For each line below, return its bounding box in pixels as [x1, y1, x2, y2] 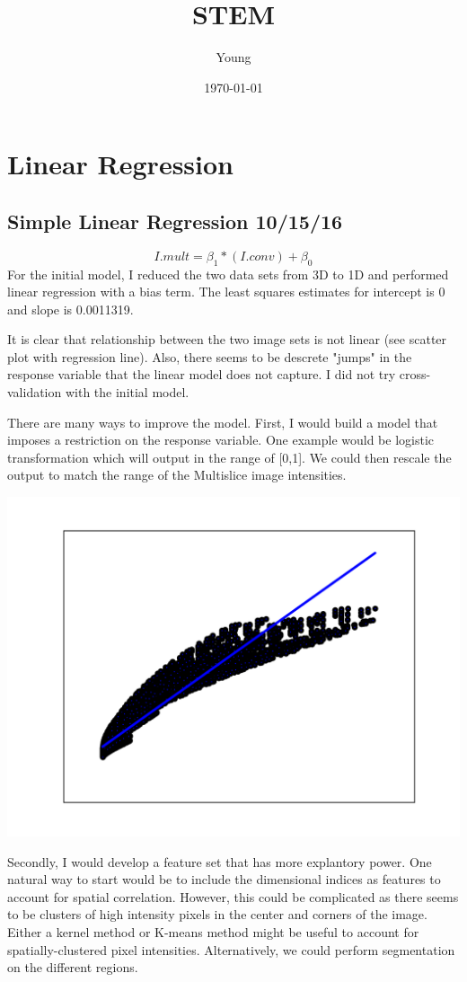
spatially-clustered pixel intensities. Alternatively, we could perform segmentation [7, 940, 455, 959]
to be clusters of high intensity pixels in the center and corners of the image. [7, 905, 427, 924]
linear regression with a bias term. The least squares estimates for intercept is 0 [7, 282, 445, 301]
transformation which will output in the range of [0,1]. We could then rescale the [7, 447, 452, 466]
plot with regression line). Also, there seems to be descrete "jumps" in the [7, 347, 412, 366]
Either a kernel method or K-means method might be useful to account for [7, 923, 419, 941]
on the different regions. [7, 958, 138, 977]
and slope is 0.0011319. [7, 299, 134, 318]
